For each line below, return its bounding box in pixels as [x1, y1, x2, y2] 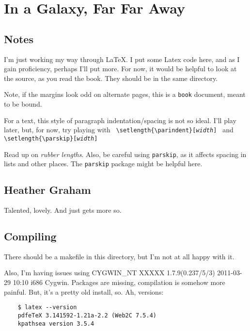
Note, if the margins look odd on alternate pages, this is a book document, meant [4, 89, 246, 99]
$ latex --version [17, 304, 77, 311]
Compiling [4, 229, 57, 244]
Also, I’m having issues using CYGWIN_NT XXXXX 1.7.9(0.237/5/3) [4, 268, 215, 278]
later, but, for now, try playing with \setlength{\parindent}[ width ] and [4, 125, 234, 135]
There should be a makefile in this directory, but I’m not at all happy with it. [4, 251, 234, 261]
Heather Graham [4, 182, 91, 197]
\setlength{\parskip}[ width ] [4, 135, 98, 142]
